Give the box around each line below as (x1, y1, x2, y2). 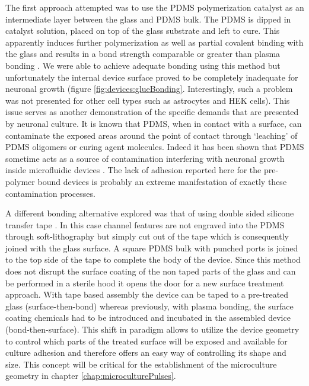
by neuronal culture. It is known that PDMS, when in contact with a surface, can (5, 117, 302, 129)
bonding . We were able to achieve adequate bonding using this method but (5, 59, 281, 71)
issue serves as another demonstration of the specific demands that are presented (5, 106, 299, 118)
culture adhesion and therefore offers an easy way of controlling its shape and (5, 346, 286, 359)
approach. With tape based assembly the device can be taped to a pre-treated (5, 288, 289, 301)
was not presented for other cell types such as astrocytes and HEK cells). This (5, 94, 290, 106)
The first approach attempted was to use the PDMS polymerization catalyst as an (5, 1, 304, 13)
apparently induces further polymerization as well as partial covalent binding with (5, 36, 304, 48)
